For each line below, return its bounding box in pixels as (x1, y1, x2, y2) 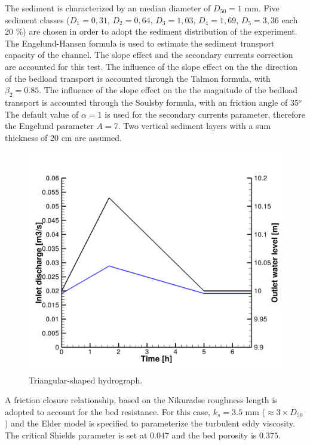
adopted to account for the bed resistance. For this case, (5, 405, 210, 418)
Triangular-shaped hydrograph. (29, 373, 143, 386)
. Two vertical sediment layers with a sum (118, 119, 271, 132)
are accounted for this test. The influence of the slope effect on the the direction (5, 60, 297, 72)
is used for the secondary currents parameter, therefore (105, 108, 306, 120)
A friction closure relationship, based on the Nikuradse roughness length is (5, 394, 278, 406)
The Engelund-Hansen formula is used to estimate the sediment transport (5, 36, 275, 49)
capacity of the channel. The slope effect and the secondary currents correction (5, 48, 293, 61)
